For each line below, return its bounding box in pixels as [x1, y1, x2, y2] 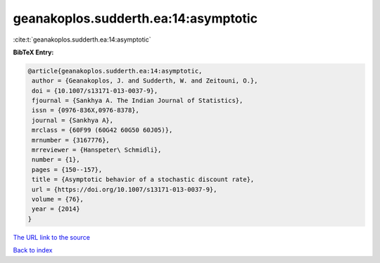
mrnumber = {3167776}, [32, 136, 110, 144]
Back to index [13, 246, 53, 255]
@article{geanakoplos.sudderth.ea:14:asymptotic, [27, 67, 203, 75]
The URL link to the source [13, 233, 91, 241]
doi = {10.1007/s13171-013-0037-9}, [32, 87, 158, 94]
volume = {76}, [32, 195, 84, 203]
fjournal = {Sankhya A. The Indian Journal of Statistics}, [32, 97, 243, 105]
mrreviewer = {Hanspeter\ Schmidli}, [32, 146, 162, 154]
